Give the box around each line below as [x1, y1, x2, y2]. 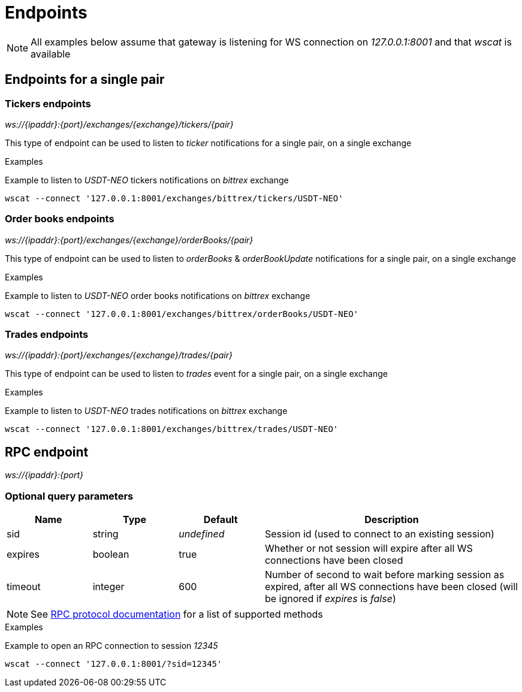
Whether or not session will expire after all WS [264, 542, 473, 555]
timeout [7, 581, 41, 593]
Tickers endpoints [5, 97, 91, 110]
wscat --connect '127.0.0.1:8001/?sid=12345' [5, 659, 222, 669]
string [92, 528, 119, 540]
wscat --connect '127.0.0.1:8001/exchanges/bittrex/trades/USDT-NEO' [5, 424, 339, 434]
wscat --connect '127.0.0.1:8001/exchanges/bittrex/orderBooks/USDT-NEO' [5, 309, 359, 319]
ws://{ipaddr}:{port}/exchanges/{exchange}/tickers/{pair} [5, 119, 234, 129]
